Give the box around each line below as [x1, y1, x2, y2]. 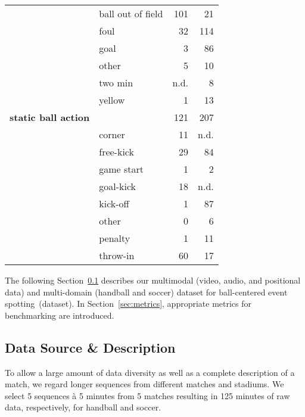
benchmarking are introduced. [5, 309, 114, 321]
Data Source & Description [5, 338, 176, 356]
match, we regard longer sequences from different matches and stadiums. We [5, 378, 284, 390]
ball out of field [99, 7, 163, 20]
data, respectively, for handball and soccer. [5, 401, 161, 413]
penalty [99, 231, 130, 245]
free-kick [99, 145, 134, 158]
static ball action [10, 110, 90, 124]
